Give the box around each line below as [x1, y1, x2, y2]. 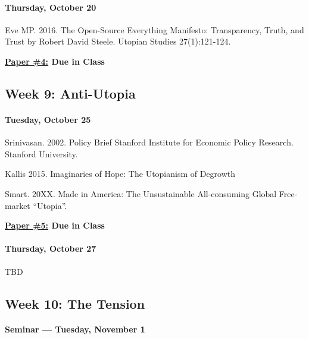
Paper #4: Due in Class [5, 55, 105, 67]
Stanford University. [5, 147, 78, 160]
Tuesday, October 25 [5, 113, 91, 125]
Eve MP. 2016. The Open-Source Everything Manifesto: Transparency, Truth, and [5, 23, 304, 36]
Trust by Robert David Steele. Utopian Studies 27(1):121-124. [5, 35, 231, 47]
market [5, 199, 30, 211]
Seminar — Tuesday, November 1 [5, 323, 145, 335]
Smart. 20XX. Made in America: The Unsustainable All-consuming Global [5, 187, 277, 199]
